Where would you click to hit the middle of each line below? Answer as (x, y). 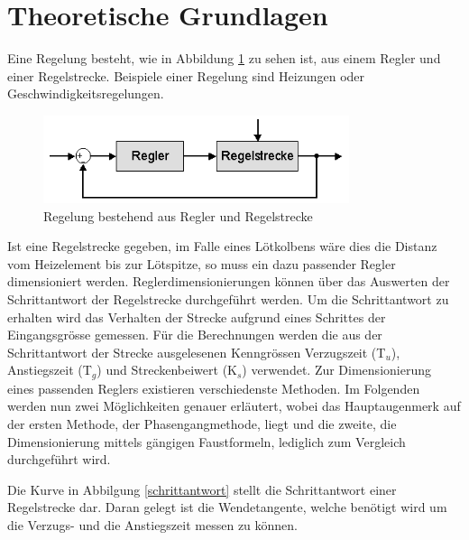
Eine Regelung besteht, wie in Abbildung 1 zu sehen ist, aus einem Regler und (224, 58)
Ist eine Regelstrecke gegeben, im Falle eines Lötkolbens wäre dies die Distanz (222, 246)
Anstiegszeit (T (50, 370)
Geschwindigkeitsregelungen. (86, 93)
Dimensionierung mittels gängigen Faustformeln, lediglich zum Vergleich (207, 441)
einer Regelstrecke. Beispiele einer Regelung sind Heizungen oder (186, 75)
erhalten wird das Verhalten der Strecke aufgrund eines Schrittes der (197, 317)
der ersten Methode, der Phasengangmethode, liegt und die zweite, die (202, 424)
